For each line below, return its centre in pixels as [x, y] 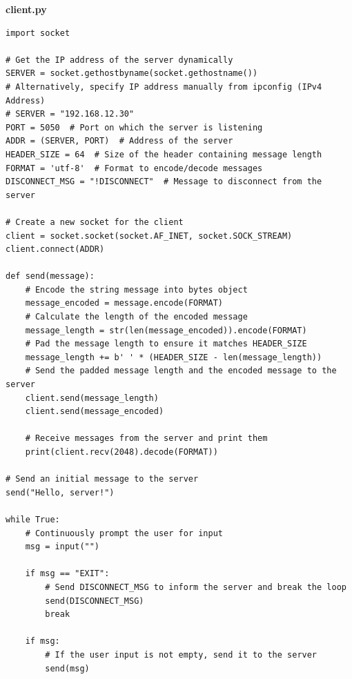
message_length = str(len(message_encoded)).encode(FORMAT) [166, 330]
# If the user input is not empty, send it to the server [181, 655]
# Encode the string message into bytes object [136, 289]
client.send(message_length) [92, 398]
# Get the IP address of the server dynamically [119, 60]
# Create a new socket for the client [95, 222]
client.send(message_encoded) [95, 412]
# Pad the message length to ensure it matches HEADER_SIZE [166, 344]
